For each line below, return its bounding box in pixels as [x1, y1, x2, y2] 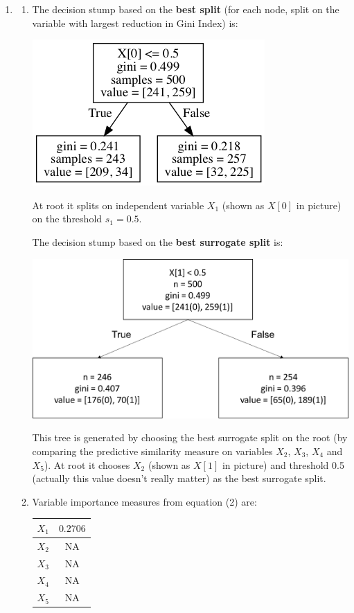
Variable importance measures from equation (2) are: [32, 494, 257, 508]
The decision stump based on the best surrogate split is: [32, 234, 283, 249]
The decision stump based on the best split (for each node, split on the [32, 2, 339, 16]
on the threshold [32, 211, 103, 226]
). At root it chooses [44, 457, 130, 472]
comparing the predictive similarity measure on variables [32, 443, 273, 458]
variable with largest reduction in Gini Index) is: [32, 15, 238, 30]
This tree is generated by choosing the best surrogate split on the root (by [32, 430, 348, 445]
